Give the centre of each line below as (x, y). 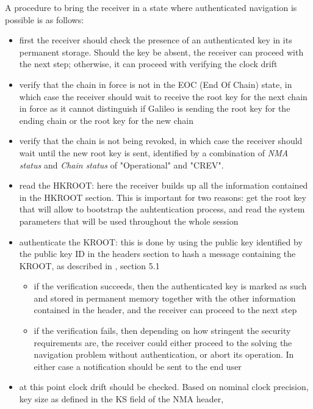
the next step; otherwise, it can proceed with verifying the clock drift (148, 64)
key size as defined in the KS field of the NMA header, (121, 399)
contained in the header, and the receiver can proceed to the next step (165, 310)
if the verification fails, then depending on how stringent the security (162, 331)
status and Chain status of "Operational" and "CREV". (121, 165)
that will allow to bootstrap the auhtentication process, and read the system (162, 209)
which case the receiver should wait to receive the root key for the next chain (163, 96)
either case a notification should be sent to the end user (138, 366)
